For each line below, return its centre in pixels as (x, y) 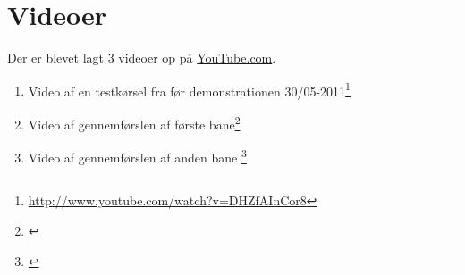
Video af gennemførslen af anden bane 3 (137, 156)
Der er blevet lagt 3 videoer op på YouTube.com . (142, 58)
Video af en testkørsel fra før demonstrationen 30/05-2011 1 (189, 89)
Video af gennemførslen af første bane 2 (134, 122)
